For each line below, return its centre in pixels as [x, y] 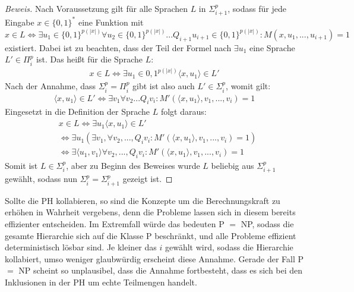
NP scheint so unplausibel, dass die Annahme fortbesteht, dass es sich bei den [161, 270]
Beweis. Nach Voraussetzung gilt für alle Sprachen [96, 8]
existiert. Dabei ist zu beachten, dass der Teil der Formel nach [118, 47]
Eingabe [20, 22]
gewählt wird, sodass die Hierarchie [229, 247]
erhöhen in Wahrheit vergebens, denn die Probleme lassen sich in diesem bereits [150, 212]
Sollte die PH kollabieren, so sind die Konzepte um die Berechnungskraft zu [143, 200]
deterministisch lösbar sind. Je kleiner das [81, 247]
